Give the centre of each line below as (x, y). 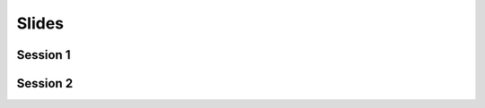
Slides (40, 23)
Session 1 (44, 55)
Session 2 (45, 83)
